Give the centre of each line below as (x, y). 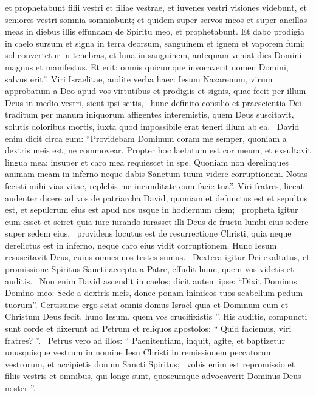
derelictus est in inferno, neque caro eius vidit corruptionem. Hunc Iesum (141, 245)
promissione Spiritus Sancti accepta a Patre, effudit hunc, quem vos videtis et (149, 269)
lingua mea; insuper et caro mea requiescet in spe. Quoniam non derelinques (147, 162)
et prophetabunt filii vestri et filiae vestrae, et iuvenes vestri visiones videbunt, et (156, 7)
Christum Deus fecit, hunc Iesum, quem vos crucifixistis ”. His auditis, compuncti (156, 316)
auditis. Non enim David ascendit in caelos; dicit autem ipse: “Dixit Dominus (151, 280)
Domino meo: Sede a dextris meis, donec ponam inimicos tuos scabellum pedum (154, 293)
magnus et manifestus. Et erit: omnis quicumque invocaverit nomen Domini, (147, 66)
